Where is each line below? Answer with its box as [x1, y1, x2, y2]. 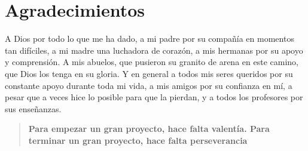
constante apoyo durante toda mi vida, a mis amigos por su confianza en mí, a [5, 79, 292, 91]
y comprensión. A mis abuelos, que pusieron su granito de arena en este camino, [5, 56, 298, 68]
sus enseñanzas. [5, 102, 62, 115]
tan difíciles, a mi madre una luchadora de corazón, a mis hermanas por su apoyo [5, 44, 303, 56]
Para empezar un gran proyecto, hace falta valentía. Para [28, 122, 270, 135]
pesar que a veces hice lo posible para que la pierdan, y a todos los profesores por [5, 91, 303, 103]
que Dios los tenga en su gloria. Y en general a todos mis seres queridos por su [5, 67, 293, 79]
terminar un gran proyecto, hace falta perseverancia [28, 134, 248, 146]
